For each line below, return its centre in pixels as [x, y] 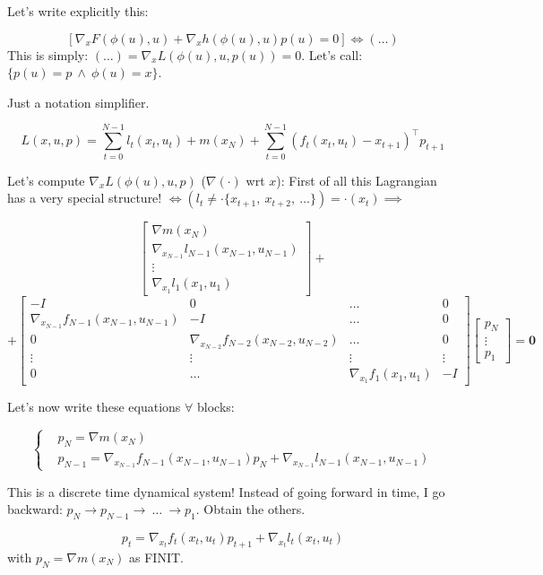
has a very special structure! [85, 198]
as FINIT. [156, 557]
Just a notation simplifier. [78, 102]
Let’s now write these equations [94, 407]
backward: [35, 509]
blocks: [215, 407]
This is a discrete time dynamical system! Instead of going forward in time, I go [226, 491]
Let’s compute [46, 180]
